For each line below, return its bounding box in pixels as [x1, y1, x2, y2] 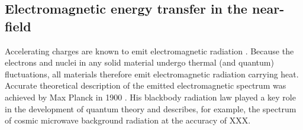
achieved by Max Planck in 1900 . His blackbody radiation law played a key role [5, 90, 296, 103]
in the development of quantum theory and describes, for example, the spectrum [5, 102, 296, 115]
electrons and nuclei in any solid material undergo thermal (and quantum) [5, 56, 274, 69]
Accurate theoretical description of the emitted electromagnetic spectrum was [5, 79, 286, 92]
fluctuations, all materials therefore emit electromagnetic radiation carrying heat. [5, 67, 299, 80]
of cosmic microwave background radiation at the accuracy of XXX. [5, 114, 251, 126]
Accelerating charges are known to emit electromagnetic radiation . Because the [5, 44, 294, 57]
